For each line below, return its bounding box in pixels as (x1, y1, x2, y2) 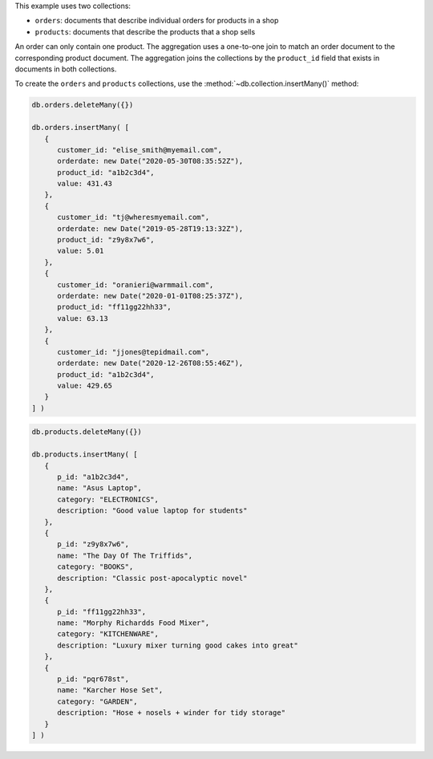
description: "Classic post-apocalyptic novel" (57, 574, 248, 582)
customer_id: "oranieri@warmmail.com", (57, 280, 214, 289)
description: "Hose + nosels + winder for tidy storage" (57, 708, 286, 717)
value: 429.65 (57, 381, 112, 391)
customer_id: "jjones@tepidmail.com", (57, 347, 210, 356)
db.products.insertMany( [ (31, 450, 138, 459)
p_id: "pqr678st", (57, 675, 130, 684)
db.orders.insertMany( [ (31, 123, 130, 132)
